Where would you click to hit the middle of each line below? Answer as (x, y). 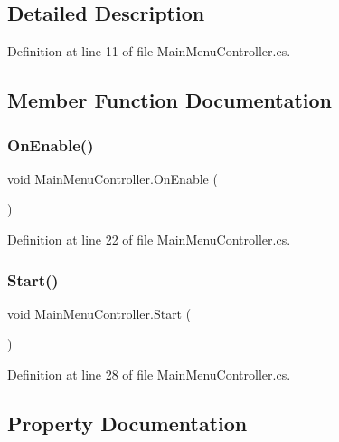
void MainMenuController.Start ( (99, 313)
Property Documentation (127, 423)
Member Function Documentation (170, 100)
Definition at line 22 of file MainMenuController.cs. (149, 239)
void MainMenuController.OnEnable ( (113, 178)
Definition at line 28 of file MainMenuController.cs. (149, 374)
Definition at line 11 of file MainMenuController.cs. (149, 51)
